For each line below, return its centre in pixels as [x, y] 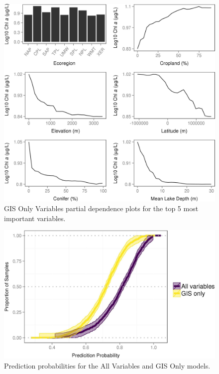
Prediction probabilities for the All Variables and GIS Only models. [107, 365]
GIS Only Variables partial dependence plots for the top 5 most [101, 208]
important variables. [35, 218]
